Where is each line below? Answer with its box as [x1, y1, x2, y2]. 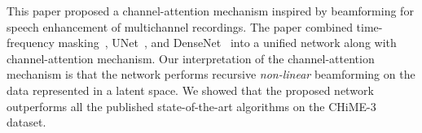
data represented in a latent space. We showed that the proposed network [7, 81, 374, 98]
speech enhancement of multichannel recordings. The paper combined [7, 18, 353, 35]
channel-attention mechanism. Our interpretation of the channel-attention [7, 49, 375, 66]
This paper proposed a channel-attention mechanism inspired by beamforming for [7, 2, 414, 19]
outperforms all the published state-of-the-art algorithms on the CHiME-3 [7, 97, 376, 114]
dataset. [7, 114, 46, 131]
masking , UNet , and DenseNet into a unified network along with [58, 34, 397, 51]
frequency [7, 34, 55, 51]
